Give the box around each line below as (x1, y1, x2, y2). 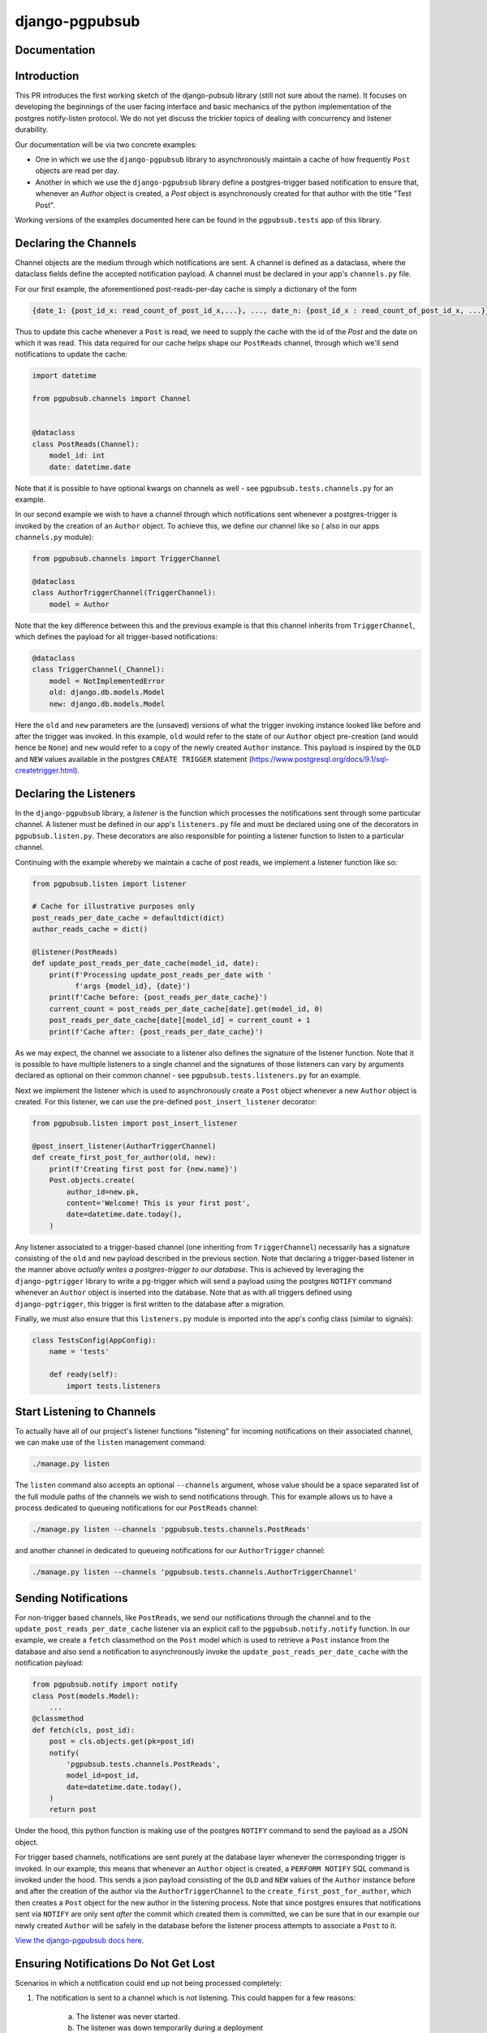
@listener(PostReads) (32, 947, 119, 956)
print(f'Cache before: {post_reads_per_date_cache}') (49, 993, 268, 1002)
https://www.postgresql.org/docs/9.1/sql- (251, 754, 390, 764)
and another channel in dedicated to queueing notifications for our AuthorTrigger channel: (15, 1546, 325, 1556)
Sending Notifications (15, 1591, 128, 1605)
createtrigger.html (15, 765, 75, 776)
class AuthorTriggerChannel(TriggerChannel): (32, 588, 217, 598)
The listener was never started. (75, 2011, 180, 2021)
